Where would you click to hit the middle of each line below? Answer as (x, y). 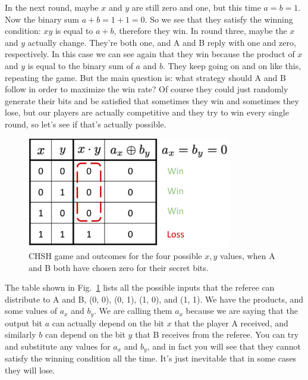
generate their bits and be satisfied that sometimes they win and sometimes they (152, 100)
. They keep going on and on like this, (232, 65)
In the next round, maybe (52, 7)
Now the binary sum (42, 19)
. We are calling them (133, 311)
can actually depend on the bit (108, 323)
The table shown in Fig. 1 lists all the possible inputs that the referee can (140, 287)
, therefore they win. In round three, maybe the (200, 31)
